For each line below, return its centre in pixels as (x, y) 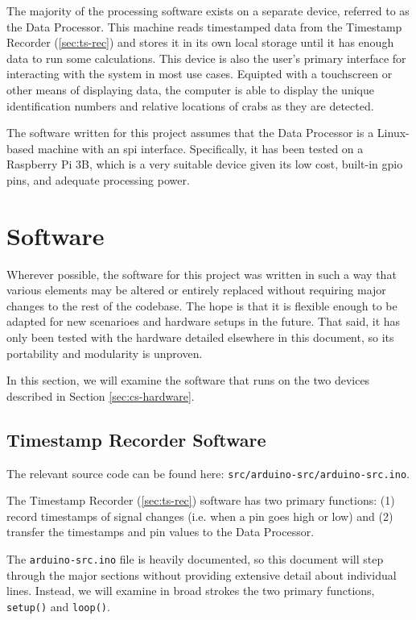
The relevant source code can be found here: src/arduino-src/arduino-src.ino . (208, 473)
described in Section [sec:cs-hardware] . (101, 395)
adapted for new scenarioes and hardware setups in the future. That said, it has (204, 321)
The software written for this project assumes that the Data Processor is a (190, 133)
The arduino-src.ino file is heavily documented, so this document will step (195, 559)
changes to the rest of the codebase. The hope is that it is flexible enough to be (202, 305)
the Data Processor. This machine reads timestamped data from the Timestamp (204, 26)
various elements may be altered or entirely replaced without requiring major (196, 290)
